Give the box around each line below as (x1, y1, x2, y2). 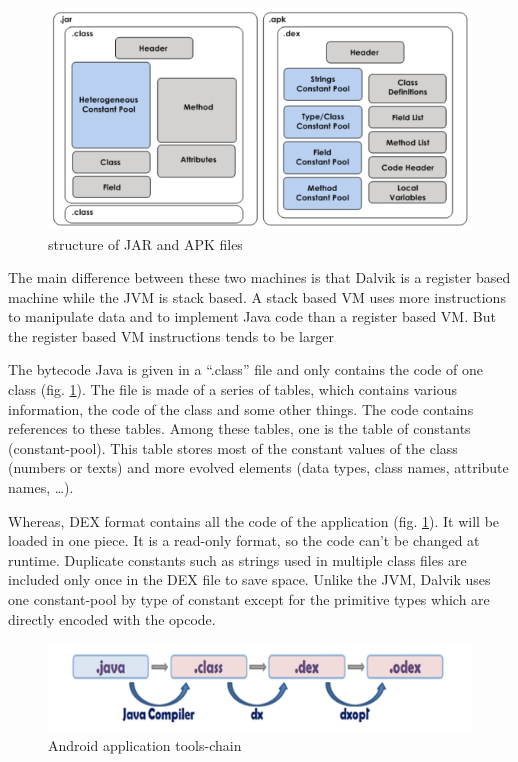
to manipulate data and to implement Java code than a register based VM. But (8, 306, 496, 327)
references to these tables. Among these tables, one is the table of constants (8, 418, 471, 439)
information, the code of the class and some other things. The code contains (8, 398, 474, 419)
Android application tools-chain (48, 734, 242, 755)
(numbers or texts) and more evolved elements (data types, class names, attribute (8, 457, 509, 478)
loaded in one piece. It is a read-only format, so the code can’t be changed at (8, 530, 480, 551)
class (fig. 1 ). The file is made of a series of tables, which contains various (8, 379, 458, 400)
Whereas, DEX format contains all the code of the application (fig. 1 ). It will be (8, 510, 500, 531)
